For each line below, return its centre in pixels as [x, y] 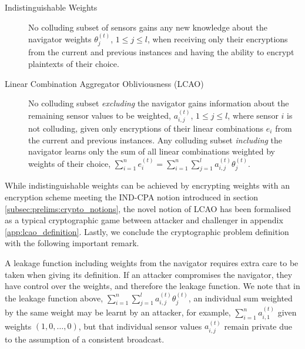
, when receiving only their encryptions [218, 39]
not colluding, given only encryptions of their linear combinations [146, 128]
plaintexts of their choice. [74, 64]
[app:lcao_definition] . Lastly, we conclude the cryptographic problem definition [147, 231]
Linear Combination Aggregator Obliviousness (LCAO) [104, 83]
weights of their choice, [70, 163]
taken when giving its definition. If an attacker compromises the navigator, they [149, 274]
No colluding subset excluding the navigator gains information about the [159, 103]
